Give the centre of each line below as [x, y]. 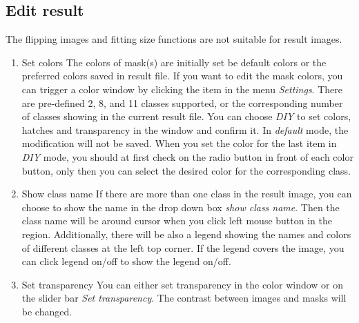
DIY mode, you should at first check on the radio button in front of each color [187, 156]
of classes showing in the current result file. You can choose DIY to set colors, [186, 116]
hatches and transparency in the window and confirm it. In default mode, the [185, 129]
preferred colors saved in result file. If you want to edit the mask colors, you [182, 76]
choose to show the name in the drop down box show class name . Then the [181, 207]
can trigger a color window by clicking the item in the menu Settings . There [182, 89]
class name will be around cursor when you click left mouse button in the [177, 221]
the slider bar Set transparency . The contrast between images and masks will [184, 298]
